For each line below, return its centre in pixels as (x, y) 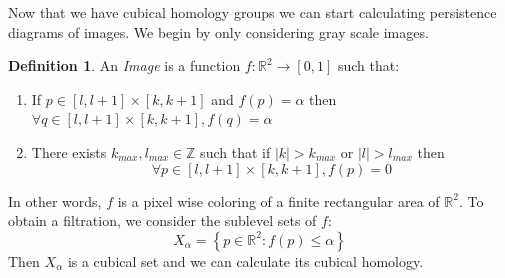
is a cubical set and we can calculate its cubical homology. (245, 260)
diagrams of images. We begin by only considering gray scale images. (218, 31)
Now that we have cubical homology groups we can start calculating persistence (252, 12)
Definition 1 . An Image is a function (124, 65)
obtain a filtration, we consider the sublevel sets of (162, 220)
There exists (69, 151)
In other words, (55, 200)
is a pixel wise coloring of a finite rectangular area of (278, 200)
